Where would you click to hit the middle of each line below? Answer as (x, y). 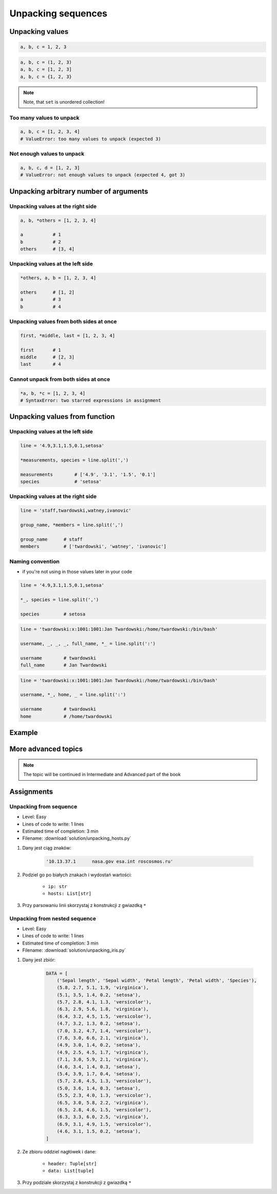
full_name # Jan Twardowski (64, 665)
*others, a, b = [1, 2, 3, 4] (58, 278)
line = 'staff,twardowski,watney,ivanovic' (76, 511)
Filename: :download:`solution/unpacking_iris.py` (74, 950)
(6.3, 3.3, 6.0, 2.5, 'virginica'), (103, 1117)
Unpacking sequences (58, 13)
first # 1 (41, 350)
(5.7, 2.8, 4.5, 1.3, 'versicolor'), (104, 1081)
